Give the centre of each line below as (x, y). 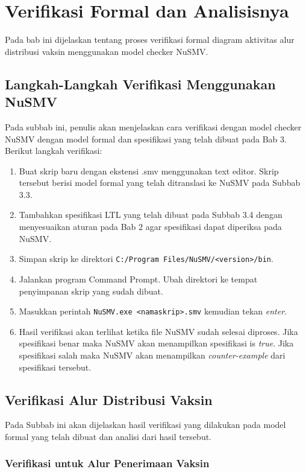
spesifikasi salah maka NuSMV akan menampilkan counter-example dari (152, 355)
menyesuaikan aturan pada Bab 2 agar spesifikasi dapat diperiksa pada (150, 227)
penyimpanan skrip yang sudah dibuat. (91, 291)
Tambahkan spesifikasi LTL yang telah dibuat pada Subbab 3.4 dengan (151, 215)
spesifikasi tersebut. (55, 367)
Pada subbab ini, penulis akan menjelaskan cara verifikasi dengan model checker (153, 126)
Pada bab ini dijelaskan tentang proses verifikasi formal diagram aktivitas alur (150, 40)
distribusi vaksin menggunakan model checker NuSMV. (107, 51)
